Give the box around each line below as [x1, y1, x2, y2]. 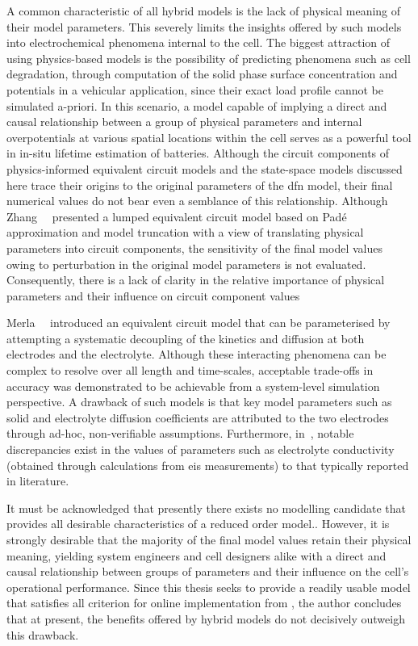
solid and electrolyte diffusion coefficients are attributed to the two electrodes [6, 409, 389, 426]
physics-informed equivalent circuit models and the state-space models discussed [6, 160, 403, 177]
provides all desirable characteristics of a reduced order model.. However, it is [6, 515, 390, 532]
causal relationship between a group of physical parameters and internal [6, 113, 362, 130]
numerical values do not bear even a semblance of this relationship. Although [6, 192, 388, 209]
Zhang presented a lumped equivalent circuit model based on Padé [6, 208, 347, 224]
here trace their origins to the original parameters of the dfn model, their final [6, 176, 393, 193]
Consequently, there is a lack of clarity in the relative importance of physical [6, 271, 385, 288]
